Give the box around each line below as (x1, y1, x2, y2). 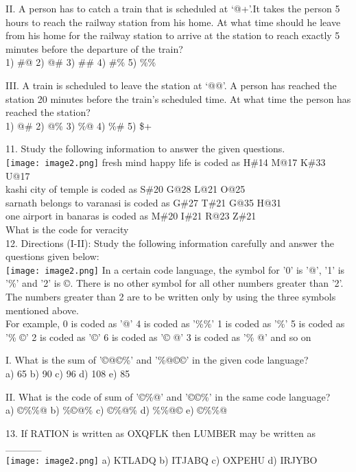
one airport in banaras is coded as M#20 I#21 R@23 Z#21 (5, 209, 257, 223)
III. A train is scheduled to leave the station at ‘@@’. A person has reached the (5, 78, 337, 92)
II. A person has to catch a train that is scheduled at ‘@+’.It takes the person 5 (5, 1, 340, 15)
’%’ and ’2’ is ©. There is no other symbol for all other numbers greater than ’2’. (5, 276, 344, 290)
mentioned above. (5, 303, 79, 317)
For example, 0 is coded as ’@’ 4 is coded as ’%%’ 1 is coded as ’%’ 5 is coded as (5, 316, 345, 331)
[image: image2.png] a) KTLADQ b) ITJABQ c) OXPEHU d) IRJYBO (5, 452, 318, 467)
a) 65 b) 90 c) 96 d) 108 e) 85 (5, 366, 130, 380)
